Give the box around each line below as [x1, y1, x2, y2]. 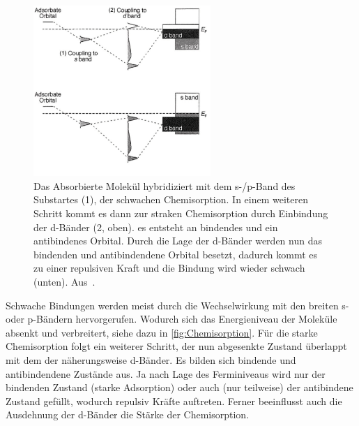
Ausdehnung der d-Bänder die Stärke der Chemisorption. [6, 407, 250, 422]
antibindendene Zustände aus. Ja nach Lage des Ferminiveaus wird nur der [6, 366, 326, 381]
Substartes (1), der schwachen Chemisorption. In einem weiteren [33, 192, 308, 207]
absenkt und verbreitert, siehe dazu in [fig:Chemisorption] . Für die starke [6, 325, 318, 339]
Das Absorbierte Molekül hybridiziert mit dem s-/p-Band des [33, 178, 296, 193]
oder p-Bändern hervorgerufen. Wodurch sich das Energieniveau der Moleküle [6, 311, 337, 326]
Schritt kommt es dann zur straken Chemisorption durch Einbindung [33, 205, 328, 220]
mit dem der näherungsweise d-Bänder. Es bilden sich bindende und [6, 352, 296, 367]
